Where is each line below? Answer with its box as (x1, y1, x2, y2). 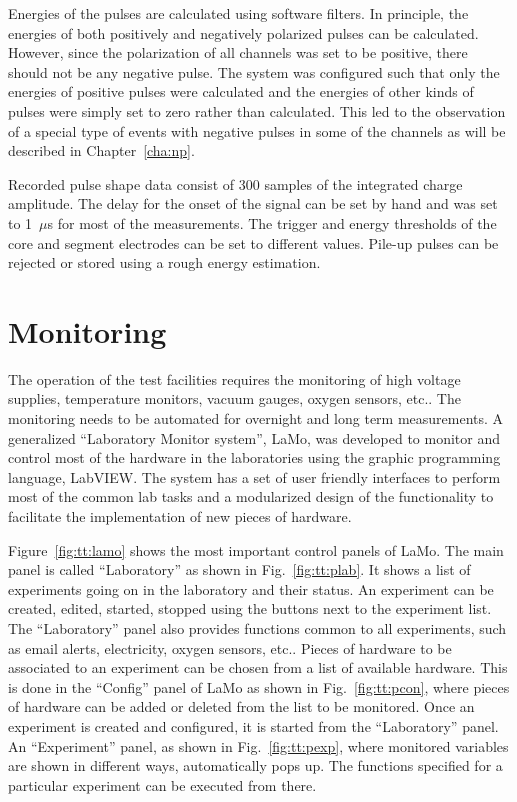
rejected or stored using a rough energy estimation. (8, 252, 321, 273)
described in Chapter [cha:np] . (8, 140, 195, 161)
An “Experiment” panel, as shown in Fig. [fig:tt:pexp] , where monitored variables (8, 735, 509, 756)
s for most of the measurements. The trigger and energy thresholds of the (47, 212, 497, 233)
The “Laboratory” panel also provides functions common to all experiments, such (8, 617, 507, 638)
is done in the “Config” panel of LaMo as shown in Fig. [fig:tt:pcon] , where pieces (8, 676, 510, 697)
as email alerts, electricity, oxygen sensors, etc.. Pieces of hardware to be (8, 637, 452, 658)
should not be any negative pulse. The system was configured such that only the (8, 61, 500, 82)
